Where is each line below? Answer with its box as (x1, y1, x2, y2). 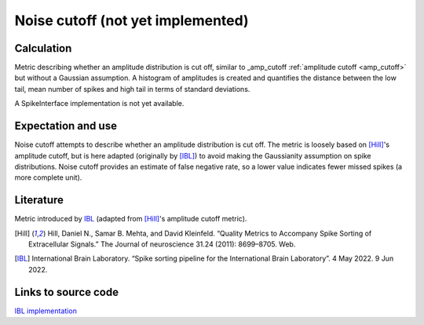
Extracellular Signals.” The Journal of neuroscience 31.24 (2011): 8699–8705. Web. (28, 239, 296, 249)
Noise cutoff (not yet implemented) (14, 12, 249, 29)
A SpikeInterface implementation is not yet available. (14, 99, 185, 108)
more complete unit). (14, 173, 82, 182)
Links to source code (14, 285, 119, 298)
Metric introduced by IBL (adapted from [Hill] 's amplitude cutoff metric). (14, 214, 247, 224)
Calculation (14, 42, 72, 55)
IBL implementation (14, 306, 78, 316)
